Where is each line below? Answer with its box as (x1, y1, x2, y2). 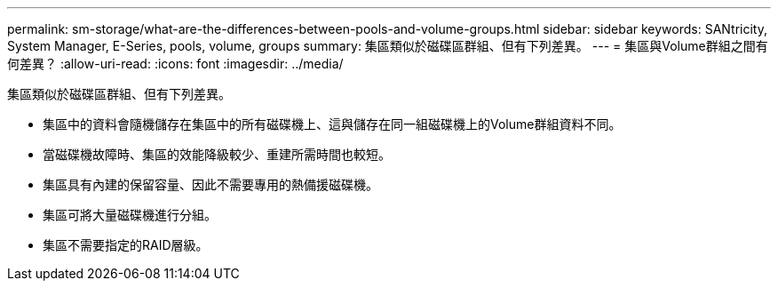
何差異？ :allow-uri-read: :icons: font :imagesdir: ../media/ (7, 56, 344, 71)
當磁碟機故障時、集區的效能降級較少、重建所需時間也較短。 (43, 147, 391, 162)
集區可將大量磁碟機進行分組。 (43, 207, 217, 222)
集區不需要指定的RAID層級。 (43, 237, 209, 252)
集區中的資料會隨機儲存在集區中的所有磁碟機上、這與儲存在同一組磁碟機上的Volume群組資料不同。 (43, 116, 622, 132)
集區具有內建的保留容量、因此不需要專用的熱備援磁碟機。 (43, 177, 378, 192)
